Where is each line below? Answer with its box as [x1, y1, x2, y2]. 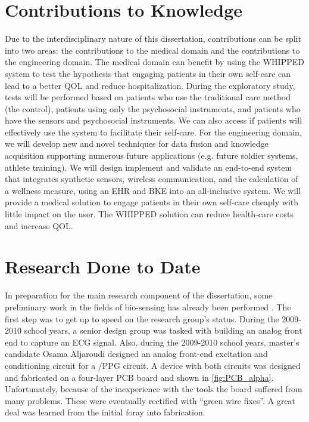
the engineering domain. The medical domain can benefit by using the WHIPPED [5, 56, 304, 68]
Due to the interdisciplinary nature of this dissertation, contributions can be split [5, 32, 301, 45]
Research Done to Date [5, 254, 201, 279]
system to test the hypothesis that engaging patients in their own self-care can [5, 67, 291, 79]
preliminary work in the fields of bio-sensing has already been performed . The [5, 300, 291, 313]
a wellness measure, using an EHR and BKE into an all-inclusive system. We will [5, 184, 301, 196]
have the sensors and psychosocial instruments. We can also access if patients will [5, 114, 302, 127]
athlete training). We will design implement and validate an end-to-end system [5, 161, 292, 173]
